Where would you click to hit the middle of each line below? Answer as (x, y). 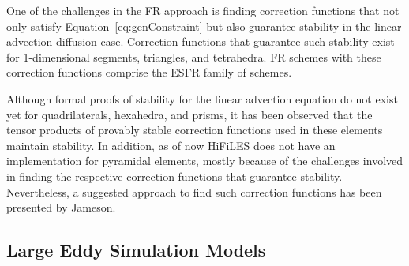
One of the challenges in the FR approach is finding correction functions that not (203, 10)
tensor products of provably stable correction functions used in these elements (195, 130)
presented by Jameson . (61, 207)
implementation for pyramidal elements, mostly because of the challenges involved (205, 161)
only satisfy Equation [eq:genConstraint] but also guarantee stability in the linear (204, 26)
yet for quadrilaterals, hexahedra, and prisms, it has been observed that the (189, 114)
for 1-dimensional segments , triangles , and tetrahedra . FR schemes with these (194, 56)
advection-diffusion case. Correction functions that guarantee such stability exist (201, 41)
